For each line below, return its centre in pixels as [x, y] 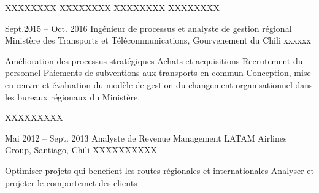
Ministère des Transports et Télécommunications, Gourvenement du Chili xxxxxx [158, 40]
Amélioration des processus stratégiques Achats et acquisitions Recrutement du [154, 60]
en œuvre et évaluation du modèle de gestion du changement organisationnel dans [159, 84]
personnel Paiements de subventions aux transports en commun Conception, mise [158, 73]
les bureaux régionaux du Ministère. [73, 96]
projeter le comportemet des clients [71, 182]
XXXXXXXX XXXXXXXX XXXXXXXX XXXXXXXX [112, 7]
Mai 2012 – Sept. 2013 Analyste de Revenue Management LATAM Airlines [146, 138]
